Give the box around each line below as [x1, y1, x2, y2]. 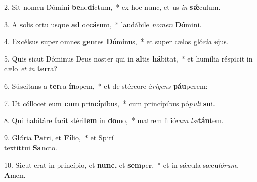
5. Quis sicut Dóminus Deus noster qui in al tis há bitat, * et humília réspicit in [4, 53, 253, 64]
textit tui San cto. [4, 142, 57, 153]
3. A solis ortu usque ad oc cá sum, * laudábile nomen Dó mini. [4, 18, 202, 29]
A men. [4, 169, 26, 180]
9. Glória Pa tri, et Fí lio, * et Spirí [4, 132, 114, 143]
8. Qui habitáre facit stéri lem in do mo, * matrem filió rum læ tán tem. [4, 115, 224, 126]
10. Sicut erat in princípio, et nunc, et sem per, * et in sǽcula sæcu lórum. [4, 159, 239, 170]
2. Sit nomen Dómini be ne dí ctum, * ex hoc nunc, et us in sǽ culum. [4, 2, 221, 12]
